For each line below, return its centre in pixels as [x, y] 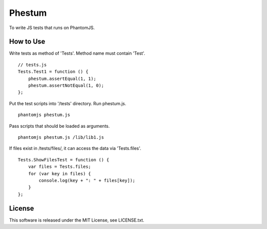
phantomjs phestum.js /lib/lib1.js [61, 137]
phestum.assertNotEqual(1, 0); [66, 86]
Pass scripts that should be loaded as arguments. [59, 126]
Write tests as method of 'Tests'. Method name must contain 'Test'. [77, 53]
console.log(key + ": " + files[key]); [87, 180]
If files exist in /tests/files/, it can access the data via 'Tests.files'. [75, 149]
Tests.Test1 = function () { [53, 72]
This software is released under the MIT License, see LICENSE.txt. [77, 220]
